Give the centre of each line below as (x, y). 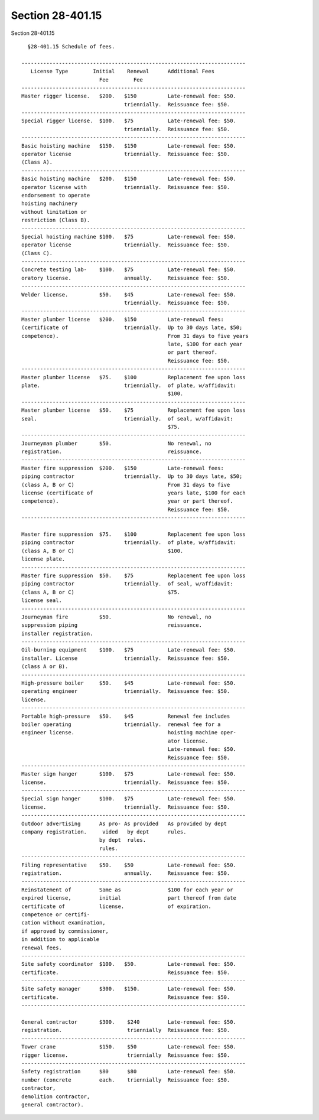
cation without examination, (64, 923)
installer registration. (57, 633)
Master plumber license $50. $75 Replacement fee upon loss (134, 410)
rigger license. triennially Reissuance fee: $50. (126, 1055)
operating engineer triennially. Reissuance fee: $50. (126, 691)
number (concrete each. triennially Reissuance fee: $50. (126, 1080)
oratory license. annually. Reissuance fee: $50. (126, 278)
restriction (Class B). (56, 220)
